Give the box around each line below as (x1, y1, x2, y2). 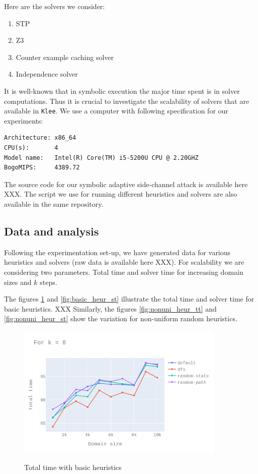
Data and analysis (4, 223, 99, 239)
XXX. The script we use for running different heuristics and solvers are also (4, 189, 237, 199)
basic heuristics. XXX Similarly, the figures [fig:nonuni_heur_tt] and (4, 303, 217, 314)
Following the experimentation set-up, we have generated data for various (4, 247, 231, 257)
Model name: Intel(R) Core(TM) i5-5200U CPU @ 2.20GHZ (4, 154, 199, 161)
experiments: (4, 115, 43, 126)
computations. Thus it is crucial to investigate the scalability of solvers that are (4, 95, 249, 106)
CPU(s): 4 (4, 144, 58, 151)
